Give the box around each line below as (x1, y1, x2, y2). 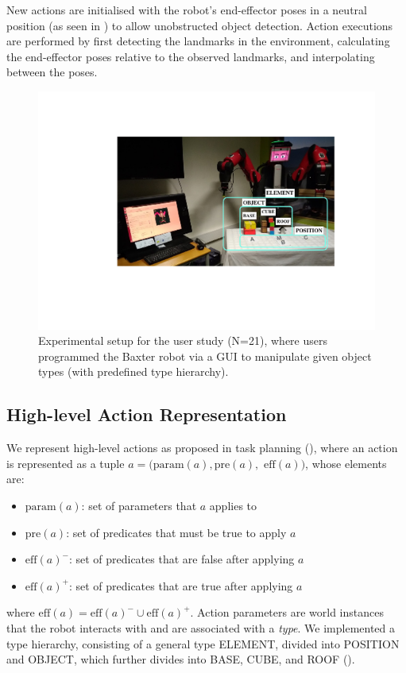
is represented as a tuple (6, 454, 125, 471)
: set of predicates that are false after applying (68, 551, 295, 567)
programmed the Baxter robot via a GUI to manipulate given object (38, 347, 372, 364)
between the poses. (6, 64, 98, 80)
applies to (209, 497, 257, 513)
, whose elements (305, 454, 387, 471)
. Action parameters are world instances (190, 604, 384, 621)
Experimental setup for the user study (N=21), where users (38, 332, 327, 349)
